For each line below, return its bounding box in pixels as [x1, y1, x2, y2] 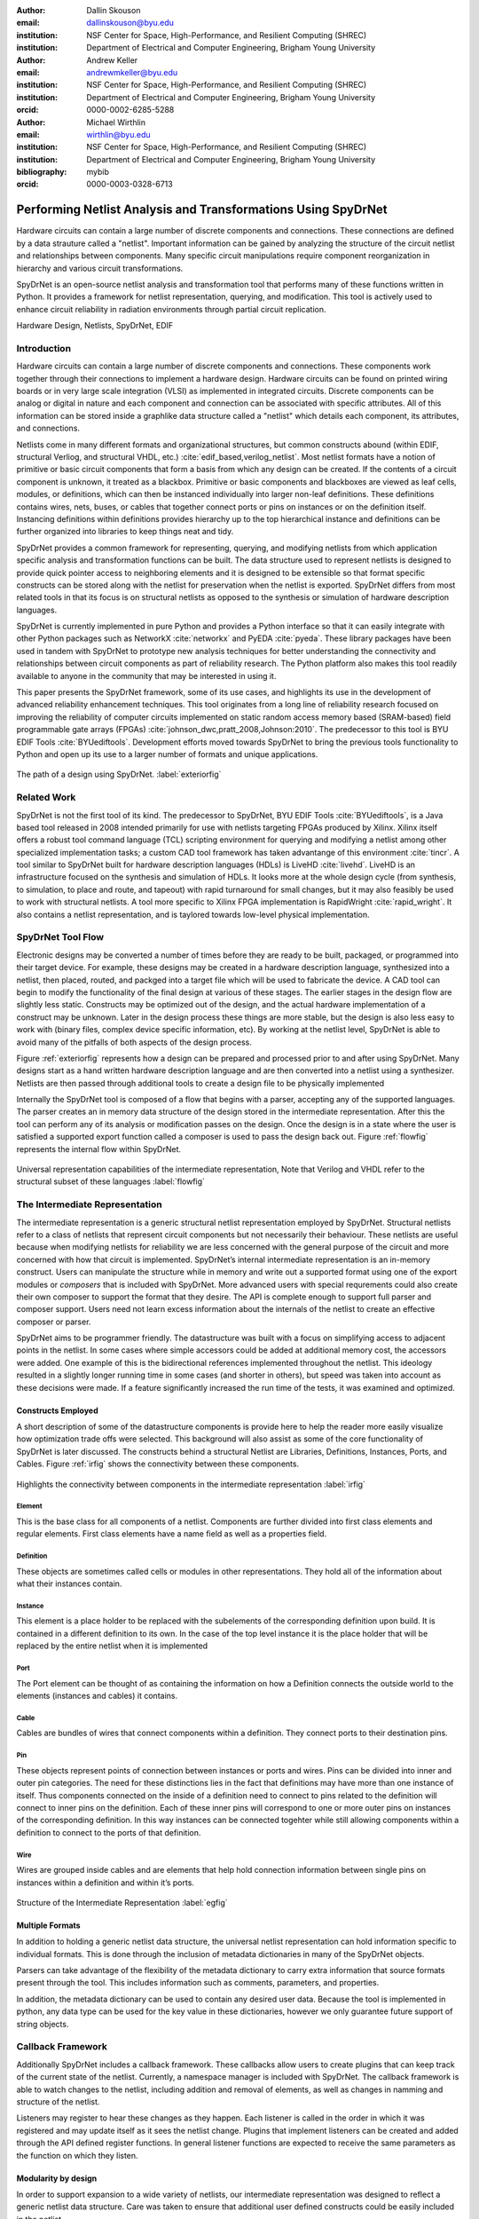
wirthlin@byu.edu [86, 129, 151, 139]
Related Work [16, 791, 76, 803]
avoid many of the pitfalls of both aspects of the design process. [16, 1037, 252, 1047]
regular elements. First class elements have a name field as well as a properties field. [16, 1528, 327, 1539]
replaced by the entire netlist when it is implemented [16, 1640, 208, 1651]
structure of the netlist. [16, 2096, 100, 2107]
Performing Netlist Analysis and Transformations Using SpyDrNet [16, 202, 388, 217]
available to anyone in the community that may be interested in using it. [16, 670, 277, 681]
